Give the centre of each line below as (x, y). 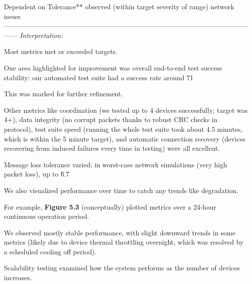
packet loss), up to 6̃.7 (37, 174)
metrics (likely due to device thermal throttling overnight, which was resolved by (124, 242)
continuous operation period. (47, 216)
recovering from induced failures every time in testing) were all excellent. (112, 148)
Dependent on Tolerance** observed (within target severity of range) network (119, 6)
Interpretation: (41, 35)
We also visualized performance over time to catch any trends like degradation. (121, 190)
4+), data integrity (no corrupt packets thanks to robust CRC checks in (111, 119)
